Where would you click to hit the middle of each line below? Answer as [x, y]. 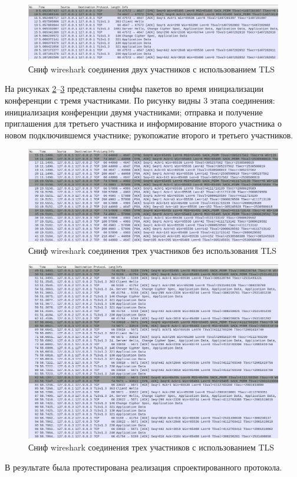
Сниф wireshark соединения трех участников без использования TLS [153, 250]
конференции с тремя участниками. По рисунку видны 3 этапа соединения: [140, 100]
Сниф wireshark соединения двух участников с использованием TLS [151, 69]
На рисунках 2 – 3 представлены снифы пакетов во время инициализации [134, 89]
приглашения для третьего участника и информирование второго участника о [143, 123]
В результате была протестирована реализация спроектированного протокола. [143, 467]
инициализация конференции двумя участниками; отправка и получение [134, 112]
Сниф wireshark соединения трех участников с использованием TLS [151, 447]
